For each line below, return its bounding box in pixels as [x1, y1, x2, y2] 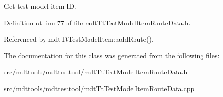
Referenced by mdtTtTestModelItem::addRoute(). [4, 34, 154, 44]
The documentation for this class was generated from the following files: [4, 50, 220, 60]
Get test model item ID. [4, 1, 76, 11]
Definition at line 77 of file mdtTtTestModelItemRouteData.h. [4, 17, 191, 27]
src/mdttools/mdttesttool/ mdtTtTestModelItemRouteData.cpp [4, 83, 195, 93]
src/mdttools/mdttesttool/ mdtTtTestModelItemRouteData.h [4, 67, 188, 77]
